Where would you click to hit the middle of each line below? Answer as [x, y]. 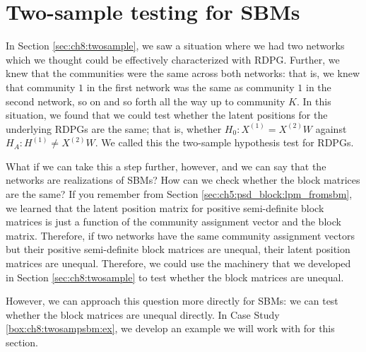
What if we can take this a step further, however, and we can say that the [166, 166]
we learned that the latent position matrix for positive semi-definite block [165, 207]
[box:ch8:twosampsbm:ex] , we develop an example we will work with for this [170, 328]
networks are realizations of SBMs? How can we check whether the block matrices [183, 180]
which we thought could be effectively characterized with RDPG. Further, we [173, 59]
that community [41, 87]
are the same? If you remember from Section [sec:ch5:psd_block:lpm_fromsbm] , [179, 194]
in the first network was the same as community [190, 87]
